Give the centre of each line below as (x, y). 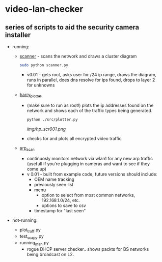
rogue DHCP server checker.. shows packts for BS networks (88, 249)
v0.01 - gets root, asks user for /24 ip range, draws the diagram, (92, 74)
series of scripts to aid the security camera (72, 27)
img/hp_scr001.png (46, 129)
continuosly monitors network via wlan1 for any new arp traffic (90, 159)
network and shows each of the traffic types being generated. (90, 110)
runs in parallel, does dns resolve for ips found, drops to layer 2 (91, 80)
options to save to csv (64, 205)
